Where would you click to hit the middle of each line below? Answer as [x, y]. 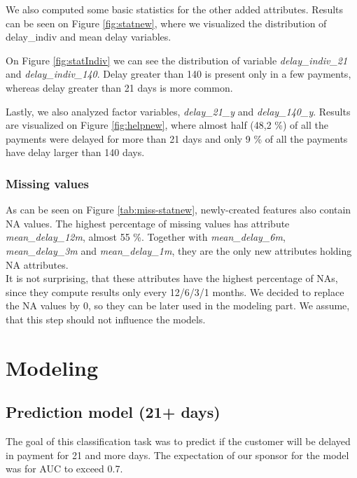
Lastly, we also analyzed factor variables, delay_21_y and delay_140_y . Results [178, 111]
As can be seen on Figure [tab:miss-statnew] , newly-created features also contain [178, 210]
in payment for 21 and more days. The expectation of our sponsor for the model [177, 455]
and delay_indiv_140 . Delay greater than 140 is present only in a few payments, [178, 74]
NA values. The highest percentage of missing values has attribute [148, 223]
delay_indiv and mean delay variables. [89, 37]
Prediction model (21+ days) [113, 412]
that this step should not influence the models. [106, 319]
